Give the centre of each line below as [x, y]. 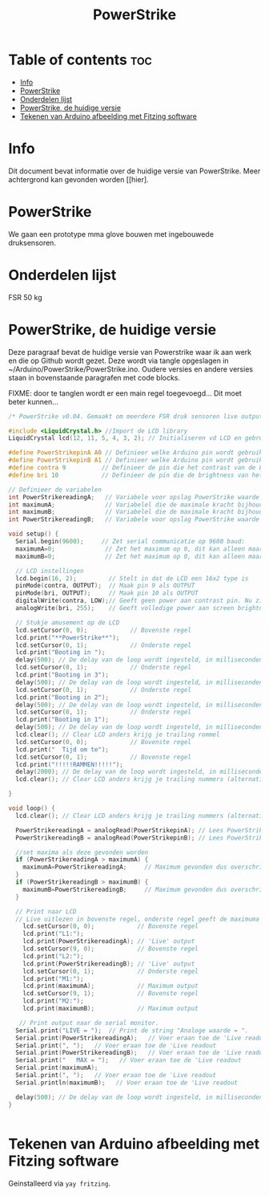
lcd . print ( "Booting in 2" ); [62, 697]
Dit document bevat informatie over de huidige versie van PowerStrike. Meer [134, 171]
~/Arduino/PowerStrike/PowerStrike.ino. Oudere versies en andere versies [131, 369]
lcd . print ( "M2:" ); [53, 1001]
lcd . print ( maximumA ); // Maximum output [110, 986]
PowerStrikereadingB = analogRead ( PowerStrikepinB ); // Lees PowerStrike [141, 838]
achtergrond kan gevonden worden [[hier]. [79, 179]
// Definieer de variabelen [55, 490]
